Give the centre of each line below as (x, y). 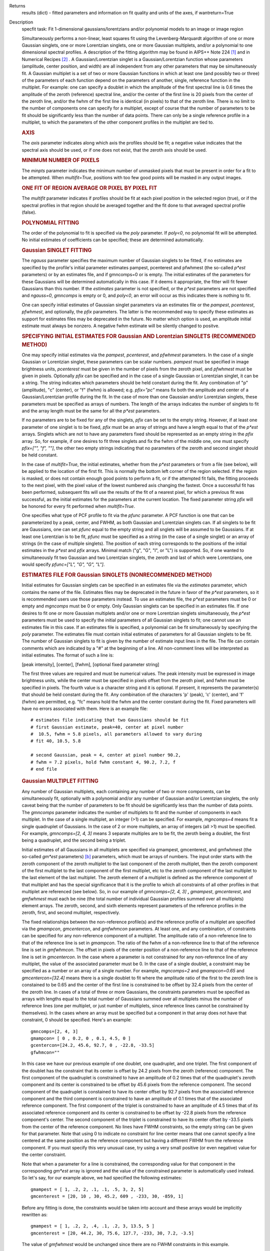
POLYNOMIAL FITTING (50, 223)
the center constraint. (44, 1155)
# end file (44, 769)
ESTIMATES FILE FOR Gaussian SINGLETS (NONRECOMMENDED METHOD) (117, 574)
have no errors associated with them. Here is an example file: (85, 709)
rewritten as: (34, 1214)
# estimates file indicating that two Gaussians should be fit (110, 720)
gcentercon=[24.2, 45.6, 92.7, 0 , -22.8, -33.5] (93, 1045)
